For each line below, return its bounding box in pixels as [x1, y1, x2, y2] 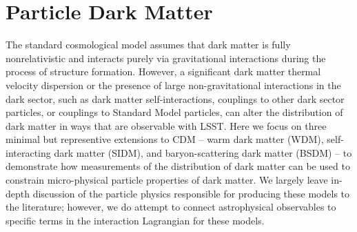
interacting [6, 145, 51, 159]
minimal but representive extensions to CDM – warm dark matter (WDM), [6, 132, 324, 146]
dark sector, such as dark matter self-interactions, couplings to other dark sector [6, 91, 345, 106]
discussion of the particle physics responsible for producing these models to [32, 186, 350, 200]
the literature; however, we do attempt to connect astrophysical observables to [6, 200, 336, 214]
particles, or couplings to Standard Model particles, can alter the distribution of [6, 105, 343, 119]
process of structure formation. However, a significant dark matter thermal [6, 64, 321, 79]
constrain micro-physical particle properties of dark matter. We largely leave [6, 173, 328, 187]
